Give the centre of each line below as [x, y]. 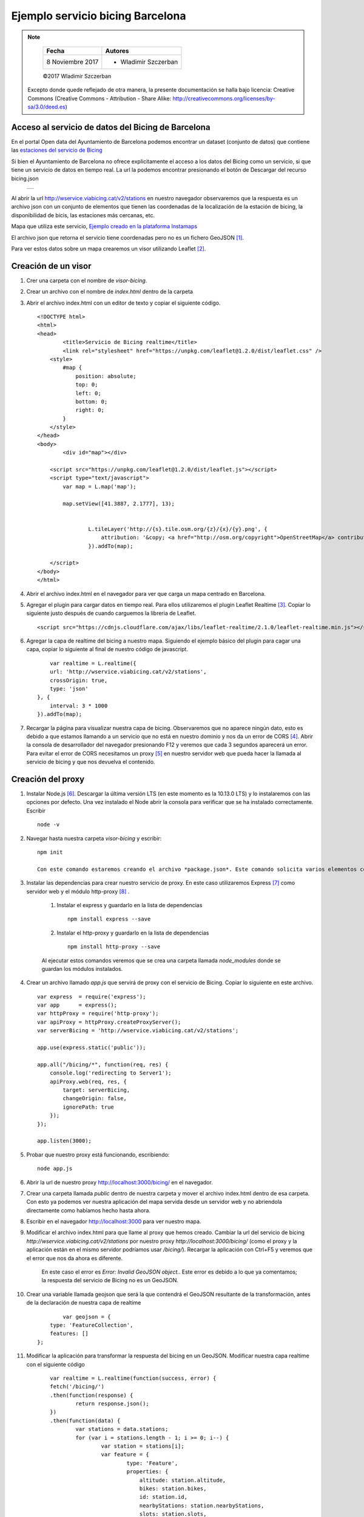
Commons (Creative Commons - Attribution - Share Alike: [99, 98]
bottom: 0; [92, 401]
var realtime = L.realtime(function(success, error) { [133, 1378]
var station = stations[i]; [143, 1446]
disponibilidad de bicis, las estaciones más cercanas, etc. [83, 215]
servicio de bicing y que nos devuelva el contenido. [91, 762]
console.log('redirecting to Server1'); [111, 1073]
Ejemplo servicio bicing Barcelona [99, 16]
